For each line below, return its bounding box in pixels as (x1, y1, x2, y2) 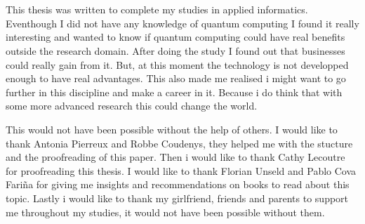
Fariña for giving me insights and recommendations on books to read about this (6, 177, 350, 192)
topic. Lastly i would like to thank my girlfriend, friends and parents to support (6, 190, 349, 205)
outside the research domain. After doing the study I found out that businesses (6, 43, 345, 58)
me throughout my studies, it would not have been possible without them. (6, 204, 325, 219)
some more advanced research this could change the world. (6, 98, 258, 113)
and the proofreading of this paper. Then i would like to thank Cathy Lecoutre (6, 150, 345, 164)
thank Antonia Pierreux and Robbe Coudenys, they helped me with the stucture (6, 136, 353, 150)
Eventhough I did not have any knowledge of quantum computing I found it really (6, 15, 359, 30)
